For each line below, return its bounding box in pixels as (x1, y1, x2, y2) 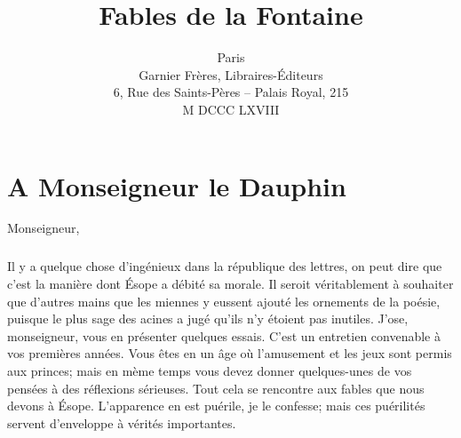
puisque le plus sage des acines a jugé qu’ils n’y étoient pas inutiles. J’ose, (7, 309, 409, 328)
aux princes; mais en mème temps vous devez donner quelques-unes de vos (7, 361, 412, 379)
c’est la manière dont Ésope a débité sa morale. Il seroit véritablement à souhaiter (7, 275, 454, 292)
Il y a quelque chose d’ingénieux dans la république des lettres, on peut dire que (7, 257, 442, 275)
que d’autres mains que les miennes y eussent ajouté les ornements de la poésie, (7, 291, 441, 310)
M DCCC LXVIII (182, 100, 280, 118)
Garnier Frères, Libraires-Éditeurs (139, 65, 323, 84)
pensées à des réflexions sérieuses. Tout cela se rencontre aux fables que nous (7, 378, 425, 397)
